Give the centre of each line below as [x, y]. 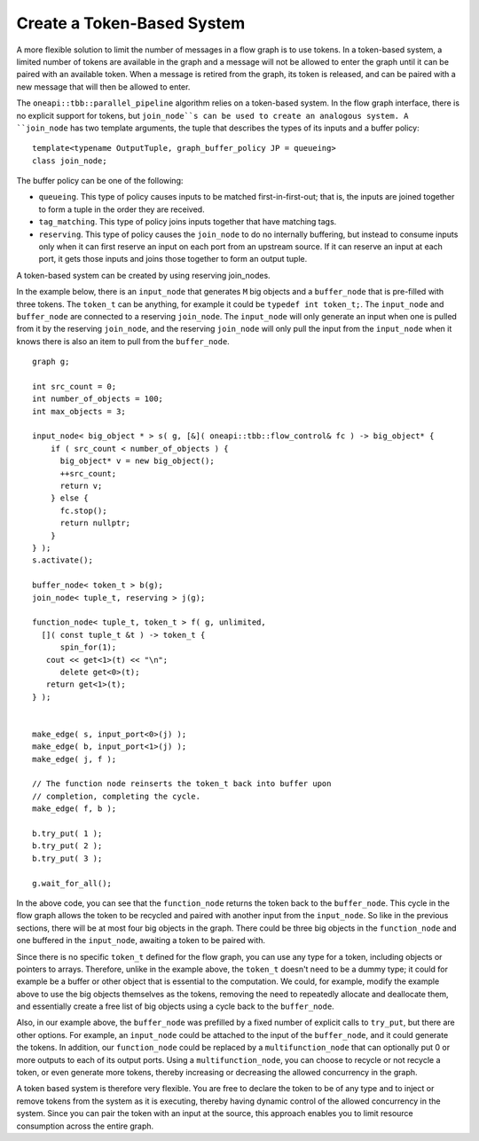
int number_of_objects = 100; [98, 399]
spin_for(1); [88, 647]
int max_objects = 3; [79, 411]
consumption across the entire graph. [85, 1126]
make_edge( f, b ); [75, 809]
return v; [81, 486]
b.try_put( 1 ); [67, 833]
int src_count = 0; [75, 386]
